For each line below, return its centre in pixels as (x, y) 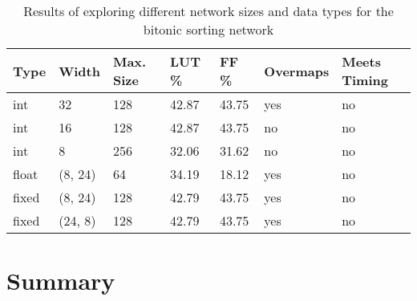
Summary (61, 281)
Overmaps (297, 71)
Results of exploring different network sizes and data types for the (208, 11)
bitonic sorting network (208, 29)
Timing (365, 80)
